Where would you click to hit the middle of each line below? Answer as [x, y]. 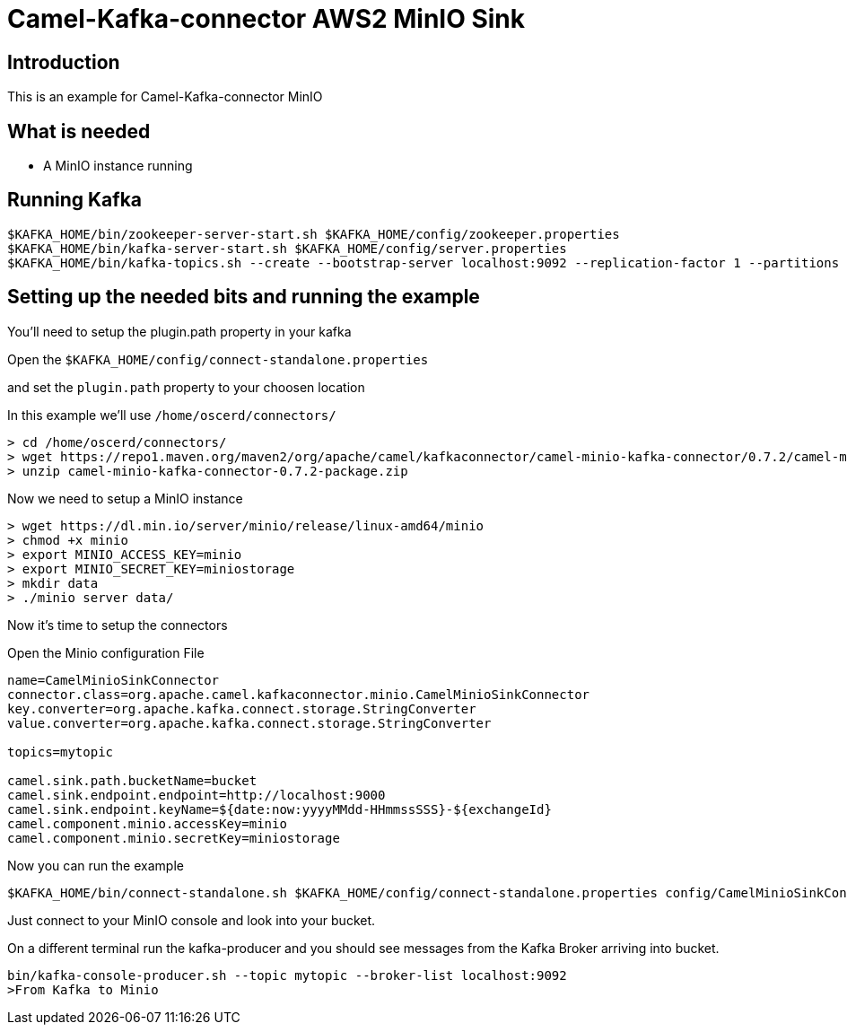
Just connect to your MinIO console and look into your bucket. [192, 920]
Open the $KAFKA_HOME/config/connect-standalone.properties [218, 359]
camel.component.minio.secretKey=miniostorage [174, 838]
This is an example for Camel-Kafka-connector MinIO [165, 97]
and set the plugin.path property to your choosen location [186, 387]
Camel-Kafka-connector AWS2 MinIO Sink [266, 19]
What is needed [79, 131]
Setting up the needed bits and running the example [244, 297]
